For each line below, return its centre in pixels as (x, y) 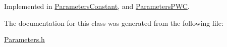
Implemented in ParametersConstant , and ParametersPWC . (97, 6)
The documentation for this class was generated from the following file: (114, 23)
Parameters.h (24, 39)
